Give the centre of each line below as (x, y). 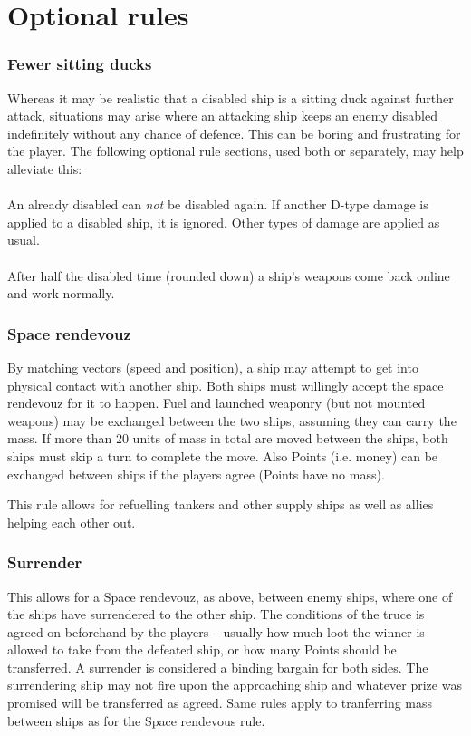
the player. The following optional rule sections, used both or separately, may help (235, 151)
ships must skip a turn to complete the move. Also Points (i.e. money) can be (223, 455)
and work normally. (61, 293)
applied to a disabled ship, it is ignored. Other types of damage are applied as (224, 222)
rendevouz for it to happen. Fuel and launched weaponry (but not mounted (216, 403)
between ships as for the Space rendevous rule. (136, 720)
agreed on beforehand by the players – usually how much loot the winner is (216, 631)
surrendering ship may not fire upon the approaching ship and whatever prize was (235, 685)
